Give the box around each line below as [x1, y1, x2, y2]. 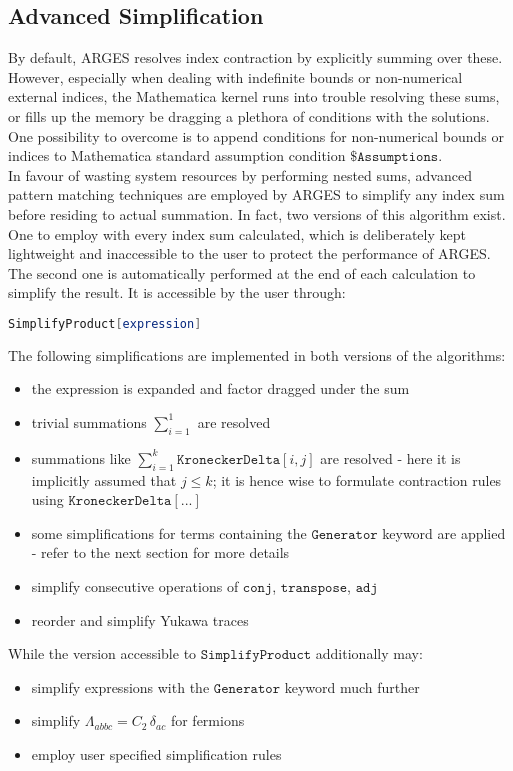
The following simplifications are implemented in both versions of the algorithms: [8, 344, 506, 365]
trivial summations [31, 411, 147, 432]
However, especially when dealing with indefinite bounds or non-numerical [8, 66, 463, 87]
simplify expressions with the [31, 676, 210, 697]
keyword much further [284, 676, 420, 697]
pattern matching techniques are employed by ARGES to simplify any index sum [8, 184, 505, 205]
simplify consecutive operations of [31, 575, 239, 596]
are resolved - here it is [320, 447, 461, 468]
